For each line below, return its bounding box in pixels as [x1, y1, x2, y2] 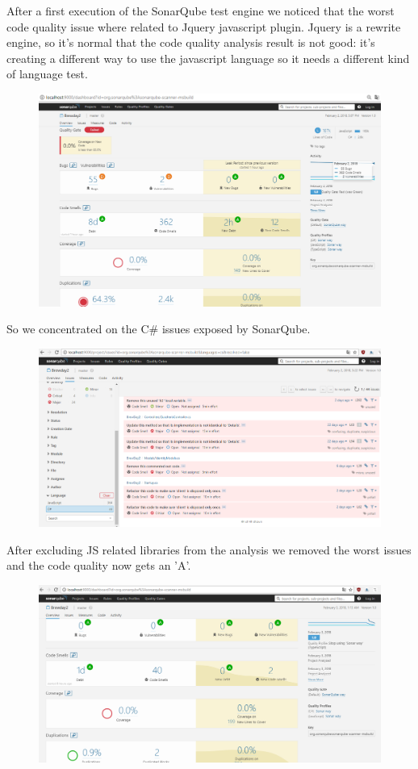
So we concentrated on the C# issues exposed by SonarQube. [6, 320, 311, 337]
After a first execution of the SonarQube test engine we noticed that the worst [6, 2, 395, 19]
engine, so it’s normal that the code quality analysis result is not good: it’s [6, 34, 375, 51]
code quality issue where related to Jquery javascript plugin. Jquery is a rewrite [6, 18, 401, 35]
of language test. [6, 65, 88, 82]
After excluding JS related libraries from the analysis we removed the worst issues [6, 541, 412, 558]
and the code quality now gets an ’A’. [6, 557, 191, 574]
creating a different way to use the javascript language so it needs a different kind [6, 49, 410, 66]
